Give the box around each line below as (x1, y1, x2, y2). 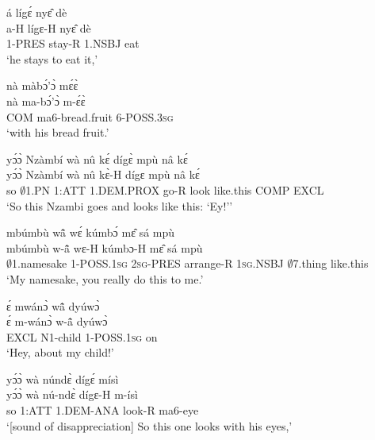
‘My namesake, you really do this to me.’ (6, 270, 204, 287)
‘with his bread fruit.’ (6, 124, 109, 141)
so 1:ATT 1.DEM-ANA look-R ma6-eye (6, 402, 199, 419)
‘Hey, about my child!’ (6, 344, 114, 361)
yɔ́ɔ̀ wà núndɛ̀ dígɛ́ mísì (6, 370, 119, 387)
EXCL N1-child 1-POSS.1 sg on (6, 328, 158, 345)
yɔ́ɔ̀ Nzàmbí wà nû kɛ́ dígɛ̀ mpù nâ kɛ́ (6, 150, 188, 167)
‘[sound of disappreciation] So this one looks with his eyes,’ (6, 417, 293, 434)
